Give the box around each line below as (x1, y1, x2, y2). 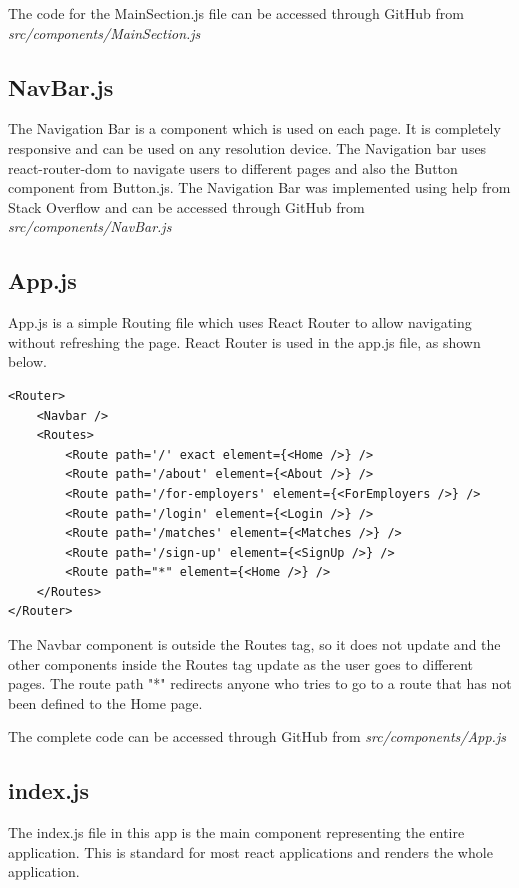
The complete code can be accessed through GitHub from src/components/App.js (8, 726, 506, 747)
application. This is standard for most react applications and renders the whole (8, 841, 493, 862)
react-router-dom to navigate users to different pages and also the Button (8, 157, 458, 178)
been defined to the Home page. (8, 692, 203, 713)
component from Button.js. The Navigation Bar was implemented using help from (8, 177, 511, 198)
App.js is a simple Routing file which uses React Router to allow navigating (8, 312, 472, 333)
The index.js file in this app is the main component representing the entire (8, 822, 465, 843)
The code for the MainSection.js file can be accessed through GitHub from (8, 3, 464, 23)
